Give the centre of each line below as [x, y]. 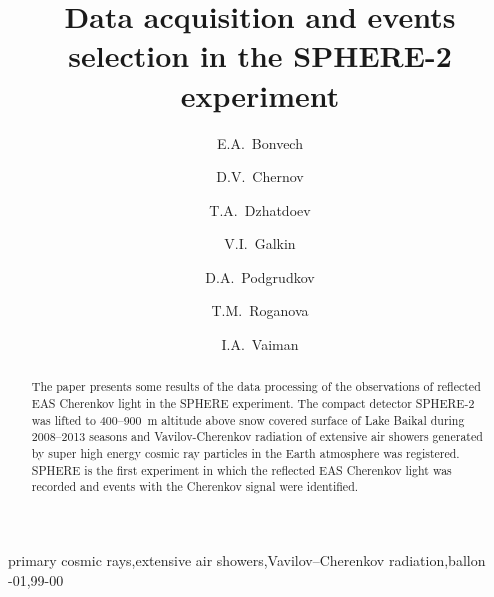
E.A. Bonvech [260, 142]
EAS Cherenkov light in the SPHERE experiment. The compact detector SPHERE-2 [253, 403]
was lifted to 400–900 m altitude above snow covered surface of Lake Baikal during [248, 419]
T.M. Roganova [260, 310]
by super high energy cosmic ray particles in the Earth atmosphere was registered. [245, 453]
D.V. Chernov [260, 176]
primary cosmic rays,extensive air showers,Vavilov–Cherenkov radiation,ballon [247, 560]
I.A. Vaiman [260, 344]
